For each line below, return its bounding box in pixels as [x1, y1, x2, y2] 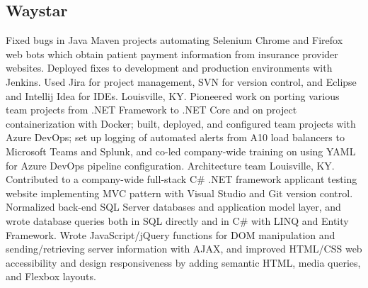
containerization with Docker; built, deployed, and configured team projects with [6, 116, 356, 131]
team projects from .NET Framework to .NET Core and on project [6, 102, 297, 117]
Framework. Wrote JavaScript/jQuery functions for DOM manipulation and [6, 227, 335, 242]
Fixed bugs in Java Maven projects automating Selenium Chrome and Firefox [6, 33, 343, 48]
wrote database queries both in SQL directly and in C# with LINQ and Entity [6, 213, 349, 228]
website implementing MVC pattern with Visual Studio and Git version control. [6, 185, 353, 200]
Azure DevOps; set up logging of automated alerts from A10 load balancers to [6, 130, 345, 145]
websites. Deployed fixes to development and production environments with [6, 60, 333, 75]
